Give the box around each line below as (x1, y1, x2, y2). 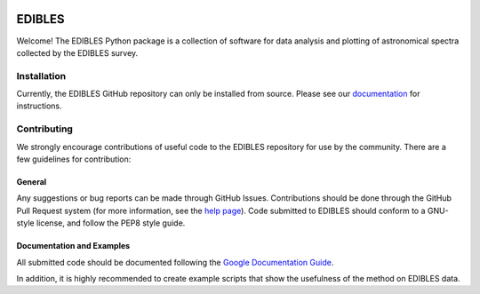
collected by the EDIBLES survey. (16, 47, 139, 58)
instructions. (16, 100, 62, 111)
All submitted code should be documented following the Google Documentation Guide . (16, 257, 334, 267)
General (16, 176, 47, 187)
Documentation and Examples (16, 241, 131, 251)
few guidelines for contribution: (16, 154, 132, 164)
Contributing (16, 123, 73, 135)
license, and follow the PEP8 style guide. (36, 218, 186, 228)
